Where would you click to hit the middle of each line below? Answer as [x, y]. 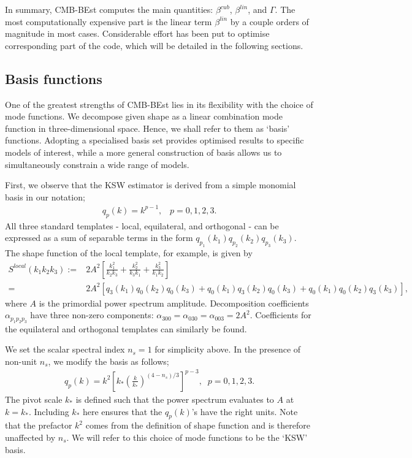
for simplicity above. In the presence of [228, 349]
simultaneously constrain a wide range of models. [97, 164]
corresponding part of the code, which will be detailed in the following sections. [154, 45]
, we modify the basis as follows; [109, 361]
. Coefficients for [280, 315]
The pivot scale [34, 399]
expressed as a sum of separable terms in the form [99, 238]
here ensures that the [122, 411]
